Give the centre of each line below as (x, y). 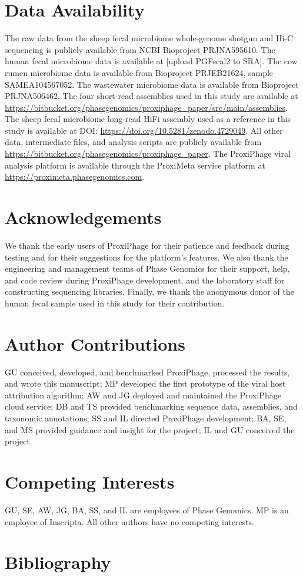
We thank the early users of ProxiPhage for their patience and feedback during (147, 245)
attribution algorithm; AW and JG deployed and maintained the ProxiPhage (143, 395)
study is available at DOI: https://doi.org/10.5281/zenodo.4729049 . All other (144, 130)
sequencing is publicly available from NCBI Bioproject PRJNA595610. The (140, 49)
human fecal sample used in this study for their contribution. (115, 303)
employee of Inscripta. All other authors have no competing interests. (129, 521)
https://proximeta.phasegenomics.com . (75, 177)
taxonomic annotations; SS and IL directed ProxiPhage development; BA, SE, (146, 418)
